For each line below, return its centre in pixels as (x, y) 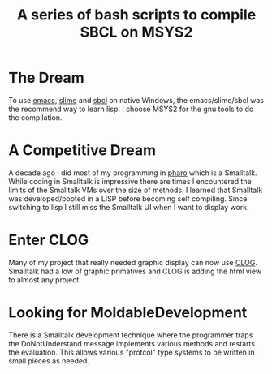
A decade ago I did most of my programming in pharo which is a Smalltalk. (133, 173)
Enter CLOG (49, 240)
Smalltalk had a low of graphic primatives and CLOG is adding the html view (135, 271)
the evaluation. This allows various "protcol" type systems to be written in (132, 352)
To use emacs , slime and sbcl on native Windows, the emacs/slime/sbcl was (136, 100)
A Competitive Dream (82, 150)
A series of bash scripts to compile (136, 15)
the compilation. (35, 117)
